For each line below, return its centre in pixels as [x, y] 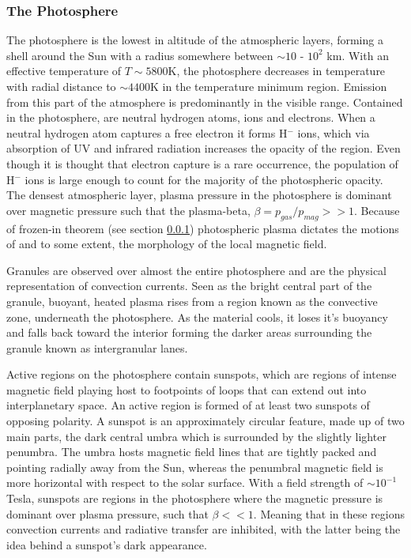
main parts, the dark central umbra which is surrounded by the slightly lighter [196, 436]
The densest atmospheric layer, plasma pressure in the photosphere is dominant [199, 195]
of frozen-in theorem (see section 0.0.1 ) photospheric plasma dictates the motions [203, 228]
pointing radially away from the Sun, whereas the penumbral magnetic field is [195, 467]
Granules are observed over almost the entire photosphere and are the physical [197, 270]
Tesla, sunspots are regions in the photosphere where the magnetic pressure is [195, 498]
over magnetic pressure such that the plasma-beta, [128, 210]
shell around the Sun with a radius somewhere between [140, 55]
